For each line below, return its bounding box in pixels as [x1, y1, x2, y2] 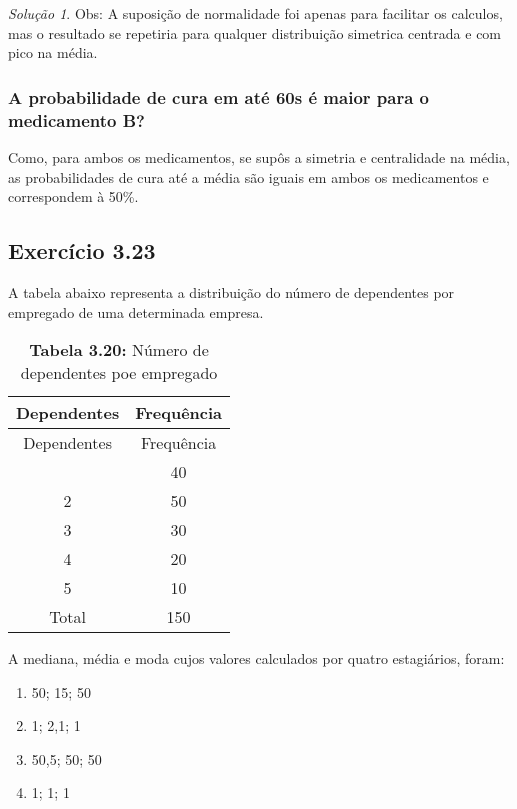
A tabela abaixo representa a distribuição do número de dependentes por [8, 281, 455, 302]
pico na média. [8, 42, 98, 63]
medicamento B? [8, 107, 145, 132]
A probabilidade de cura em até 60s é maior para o [8, 84, 429, 109]
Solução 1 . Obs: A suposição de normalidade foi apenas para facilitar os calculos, [8, 3, 503, 23]
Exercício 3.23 [8, 235, 156, 266]
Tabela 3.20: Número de [29, 338, 209, 362]
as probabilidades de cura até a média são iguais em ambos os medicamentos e [8, 166, 489, 187]
